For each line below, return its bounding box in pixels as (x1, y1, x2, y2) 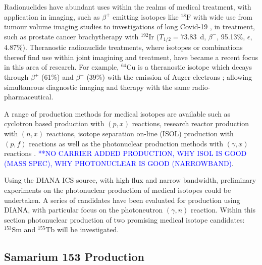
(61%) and (41, 72, 74, 82)
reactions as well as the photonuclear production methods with (29, 138, 223, 148)
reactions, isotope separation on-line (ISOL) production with (46, 128, 234, 138)
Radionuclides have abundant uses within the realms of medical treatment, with (4, 2, 251, 12)
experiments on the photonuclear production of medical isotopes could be (4, 184, 231, 195)
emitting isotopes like (113, 11, 179, 22)
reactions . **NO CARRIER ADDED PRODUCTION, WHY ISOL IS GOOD (4, 148, 247, 158)
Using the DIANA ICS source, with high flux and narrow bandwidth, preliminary (4, 175, 256, 185)
